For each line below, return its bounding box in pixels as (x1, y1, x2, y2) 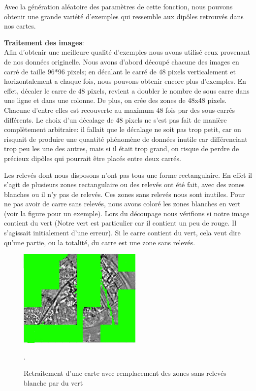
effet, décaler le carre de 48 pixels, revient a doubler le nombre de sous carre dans (4, 85, 250, 96)
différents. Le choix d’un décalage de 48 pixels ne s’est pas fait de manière (4, 114, 227, 125)
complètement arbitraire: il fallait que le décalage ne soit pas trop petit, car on (4, 124, 241, 134)
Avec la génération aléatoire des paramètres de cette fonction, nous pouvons (4, 1, 233, 11)
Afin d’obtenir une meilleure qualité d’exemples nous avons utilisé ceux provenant (4, 47, 251, 57)
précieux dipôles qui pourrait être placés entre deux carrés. (4, 153, 181, 163)
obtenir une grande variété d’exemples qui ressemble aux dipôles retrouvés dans (4, 11, 244, 21)
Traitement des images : (4, 37, 84, 47)
